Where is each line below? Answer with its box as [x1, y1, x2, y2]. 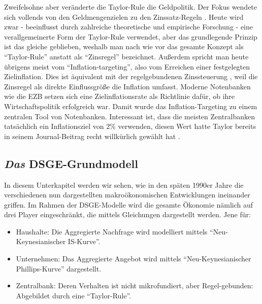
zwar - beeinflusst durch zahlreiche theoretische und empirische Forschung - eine [4, 21, 253, 32]
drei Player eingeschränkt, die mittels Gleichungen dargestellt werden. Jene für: [4, 209, 251, 220]
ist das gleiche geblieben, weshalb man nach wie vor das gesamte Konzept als [4, 41, 244, 52]
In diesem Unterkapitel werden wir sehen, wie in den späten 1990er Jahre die [4, 179, 244, 190]
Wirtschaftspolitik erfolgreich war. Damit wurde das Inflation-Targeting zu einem [4, 100, 257, 111]
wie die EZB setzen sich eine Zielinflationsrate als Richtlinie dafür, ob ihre [4, 91, 235, 102]
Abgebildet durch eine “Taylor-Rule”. [16, 290, 132, 300]
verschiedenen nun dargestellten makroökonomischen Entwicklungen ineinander [4, 189, 250, 200]
